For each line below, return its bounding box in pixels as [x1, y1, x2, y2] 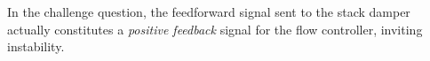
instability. [7, 37, 65, 56]
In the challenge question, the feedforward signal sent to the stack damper [7, 3, 410, 20]
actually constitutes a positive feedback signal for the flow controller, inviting [7, 19, 423, 38]
